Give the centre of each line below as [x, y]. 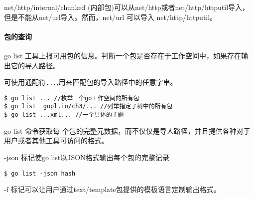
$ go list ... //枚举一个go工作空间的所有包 [72, 98]
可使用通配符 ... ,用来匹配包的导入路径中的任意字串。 [91, 82]
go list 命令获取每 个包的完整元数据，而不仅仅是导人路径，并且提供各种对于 [127, 130]
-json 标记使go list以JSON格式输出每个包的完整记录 [87, 157]
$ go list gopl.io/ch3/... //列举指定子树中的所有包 [88, 106]
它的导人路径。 [35, 65]
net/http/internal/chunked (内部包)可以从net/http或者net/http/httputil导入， [127, 7]
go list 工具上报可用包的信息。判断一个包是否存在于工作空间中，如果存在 [123, 55]
